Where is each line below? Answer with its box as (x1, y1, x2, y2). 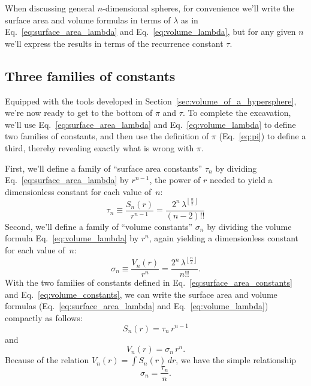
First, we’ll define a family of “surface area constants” (5, 161, 203, 174)
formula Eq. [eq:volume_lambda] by (5, 232, 139, 244)
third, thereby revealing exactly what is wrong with (5, 141, 194, 154)
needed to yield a (210, 173, 273, 186)
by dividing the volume (207, 220, 292, 232)
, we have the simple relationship (176, 354, 297, 366)
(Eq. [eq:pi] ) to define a (219, 130, 306, 142)
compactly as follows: (5, 311, 83, 324)
